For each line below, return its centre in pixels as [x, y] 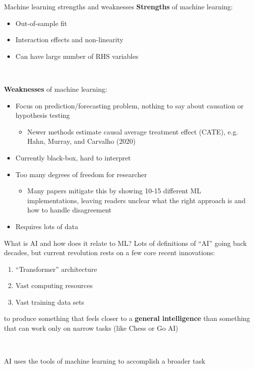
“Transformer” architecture [56, 269]
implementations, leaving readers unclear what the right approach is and [136, 200]
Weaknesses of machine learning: [56, 89]
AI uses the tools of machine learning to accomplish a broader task [105, 361]
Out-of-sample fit [41, 23]
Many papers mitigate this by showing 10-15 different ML [114, 191]
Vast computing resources [54, 285]
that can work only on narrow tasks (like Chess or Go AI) [91, 328]
